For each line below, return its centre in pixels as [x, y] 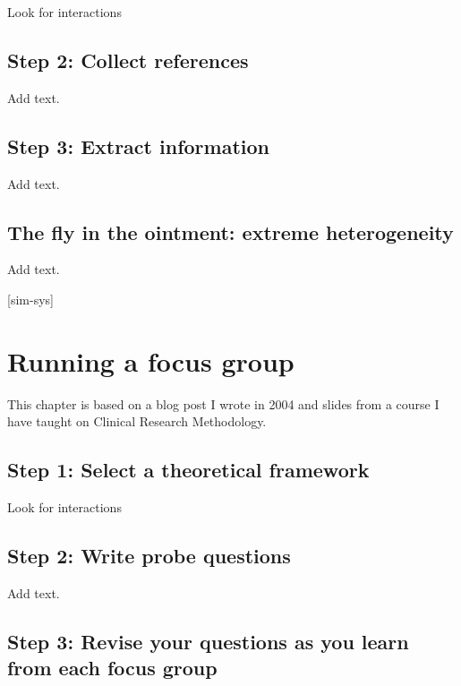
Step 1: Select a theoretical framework [188, 470]
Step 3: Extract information [138, 146]
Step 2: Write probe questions [149, 556]
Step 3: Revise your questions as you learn [208, 641]
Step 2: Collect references [128, 60]
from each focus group [112, 668]
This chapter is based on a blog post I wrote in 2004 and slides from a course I [223, 403]
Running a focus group [151, 360]
